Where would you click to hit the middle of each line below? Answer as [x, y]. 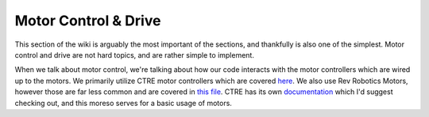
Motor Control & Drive [88, 21]
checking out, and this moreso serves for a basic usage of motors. [123, 103]
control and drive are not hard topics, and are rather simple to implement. [134, 55]
